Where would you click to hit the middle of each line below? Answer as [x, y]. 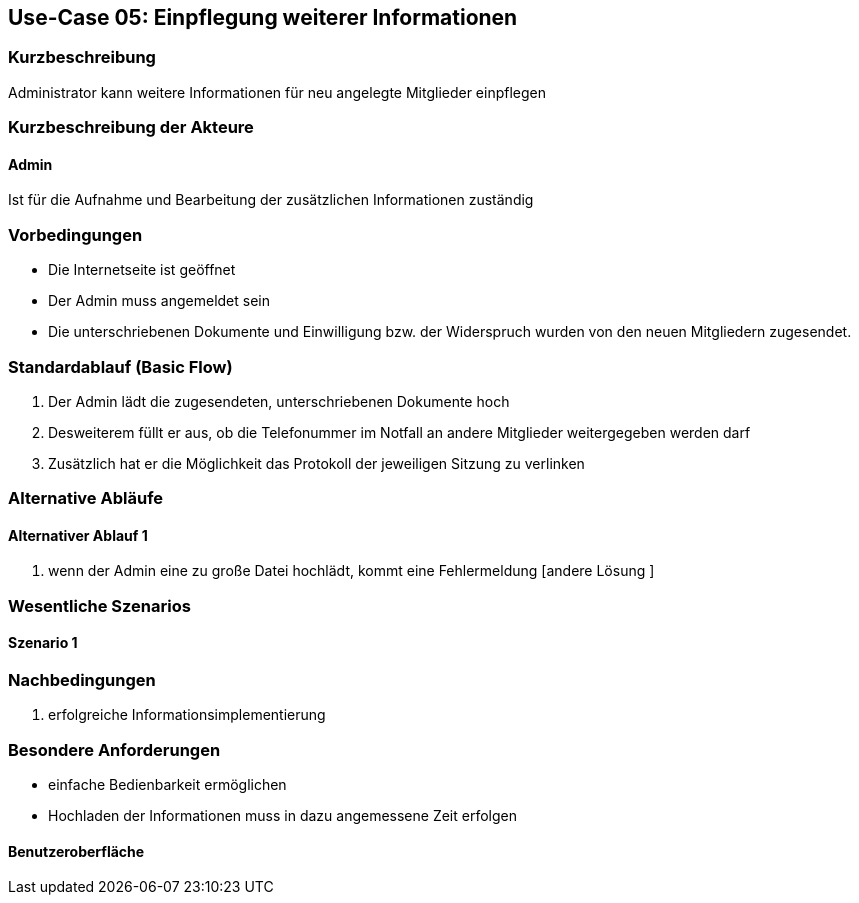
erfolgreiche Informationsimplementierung [187, 715]
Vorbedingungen [75, 234]
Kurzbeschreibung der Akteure [131, 127]
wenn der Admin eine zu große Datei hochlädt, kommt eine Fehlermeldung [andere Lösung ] [351, 571]
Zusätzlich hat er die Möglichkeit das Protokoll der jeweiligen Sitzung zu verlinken [316, 463]
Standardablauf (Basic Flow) [120, 366]
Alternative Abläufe [86, 498]
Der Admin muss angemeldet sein [159, 301]
